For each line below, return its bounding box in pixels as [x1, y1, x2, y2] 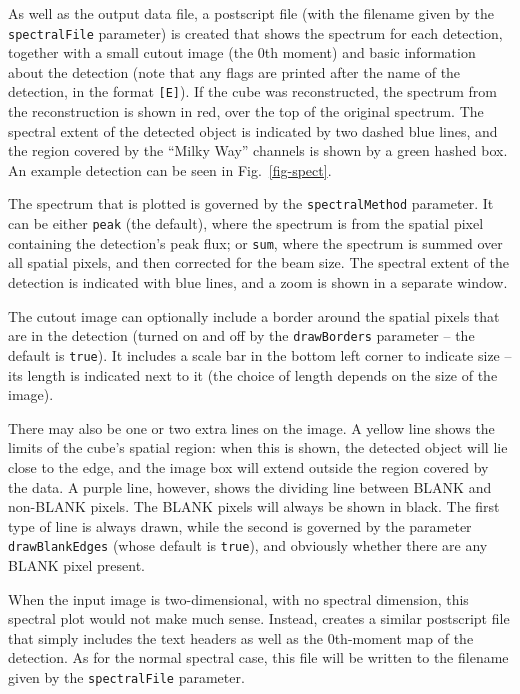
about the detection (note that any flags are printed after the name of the [8, 61, 461, 82]
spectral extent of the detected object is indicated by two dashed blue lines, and [8, 120, 498, 141]
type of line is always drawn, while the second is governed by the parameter [8, 515, 472, 536]
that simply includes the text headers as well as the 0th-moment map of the [8, 627, 474, 648]
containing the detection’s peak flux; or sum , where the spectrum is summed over [8, 232, 503, 253]
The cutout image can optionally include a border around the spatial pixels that [8, 305, 500, 326]
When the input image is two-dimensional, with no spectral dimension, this [8, 588, 469, 609]
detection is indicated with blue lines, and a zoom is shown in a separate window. [8, 272, 508, 293]
